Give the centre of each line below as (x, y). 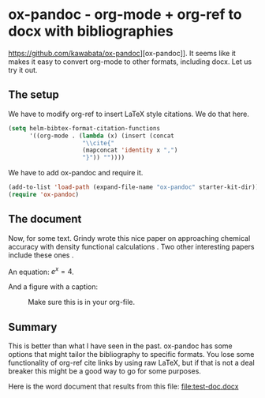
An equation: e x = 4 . (41, 271)
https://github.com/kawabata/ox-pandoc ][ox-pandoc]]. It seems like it (122, 53)
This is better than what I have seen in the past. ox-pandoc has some (120, 346)
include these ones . (41, 255)
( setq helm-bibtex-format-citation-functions (84, 128)
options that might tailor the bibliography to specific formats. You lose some (131, 355)
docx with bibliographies (91, 31)
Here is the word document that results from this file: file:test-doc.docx (123, 387)
